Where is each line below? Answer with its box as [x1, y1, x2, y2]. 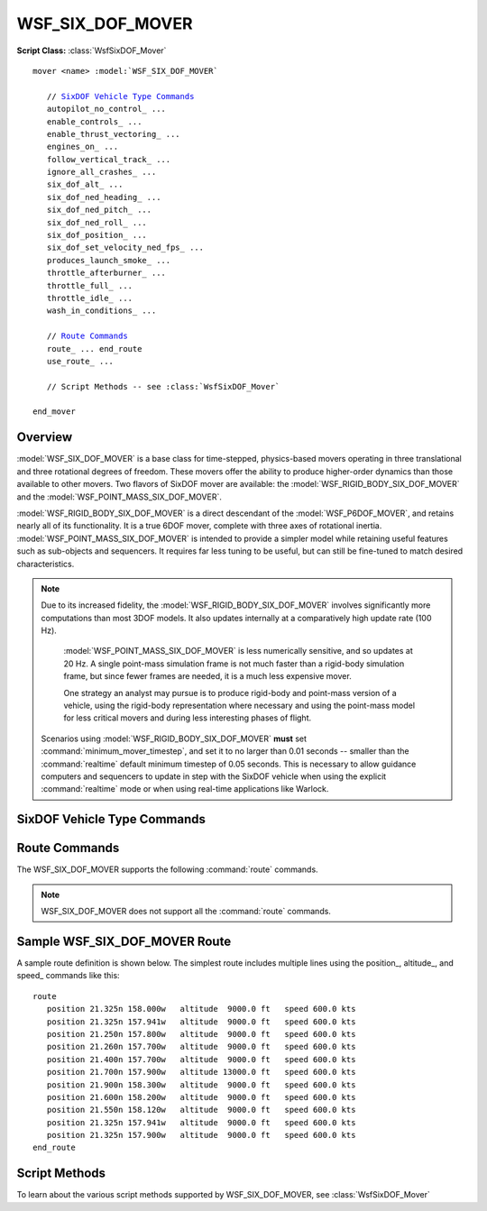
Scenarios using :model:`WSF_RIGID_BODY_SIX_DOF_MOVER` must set [41, 733, 307, 744]
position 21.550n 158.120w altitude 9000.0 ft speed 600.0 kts [46, 1105, 356, 1115]
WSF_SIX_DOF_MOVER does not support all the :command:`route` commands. [41, 906, 331, 917]
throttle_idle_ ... [46, 293, 133, 303]
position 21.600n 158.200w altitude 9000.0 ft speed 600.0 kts [46, 1092, 356, 1102]
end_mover [32, 407, 76, 417]
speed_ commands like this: [16, 970, 121, 981]
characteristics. [16, 558, 75, 569]
